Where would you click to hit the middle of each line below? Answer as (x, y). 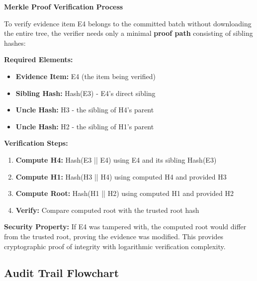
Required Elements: (39, 59)
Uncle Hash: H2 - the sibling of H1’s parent (85, 126)
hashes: (15, 43)
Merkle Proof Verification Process (64, 6)
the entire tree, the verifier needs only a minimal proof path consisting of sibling (128, 33)
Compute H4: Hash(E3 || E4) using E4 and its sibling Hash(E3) (116, 159)
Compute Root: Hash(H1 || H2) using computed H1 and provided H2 (125, 193)
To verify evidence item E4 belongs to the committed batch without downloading (128, 23)
